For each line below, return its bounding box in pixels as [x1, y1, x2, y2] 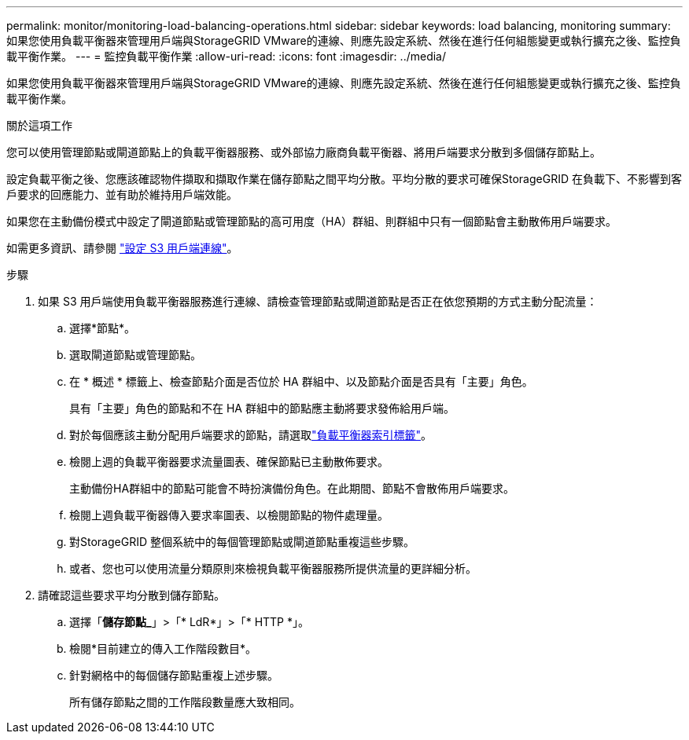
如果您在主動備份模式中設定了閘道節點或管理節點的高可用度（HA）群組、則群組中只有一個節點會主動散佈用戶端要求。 [6, 214, 617, 228]
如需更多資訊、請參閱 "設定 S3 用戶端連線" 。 [6, 241, 238, 255]
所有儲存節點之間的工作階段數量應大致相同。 [69, 695, 300, 709]
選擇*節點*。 [69, 321, 136, 335]
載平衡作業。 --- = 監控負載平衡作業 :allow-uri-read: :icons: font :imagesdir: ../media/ [6, 49, 447, 63]
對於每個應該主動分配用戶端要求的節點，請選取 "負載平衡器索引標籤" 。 [69, 428, 433, 441]
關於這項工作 [6, 119, 72, 132]
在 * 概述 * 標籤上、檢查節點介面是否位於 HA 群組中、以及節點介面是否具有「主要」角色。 [69, 375, 533, 388]
